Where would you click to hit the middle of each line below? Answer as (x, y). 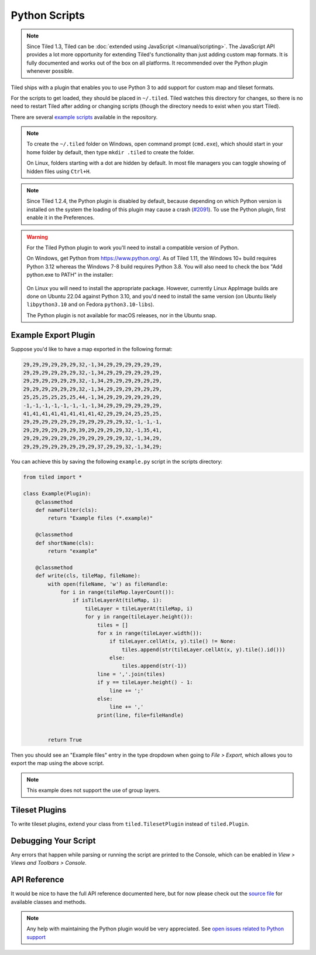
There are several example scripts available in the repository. (84, 117)
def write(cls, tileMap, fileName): (88, 576)
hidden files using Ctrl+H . (59, 171)
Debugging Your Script (53, 840)
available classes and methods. (49, 902)
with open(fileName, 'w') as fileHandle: (108, 584)
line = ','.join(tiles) (131, 674)
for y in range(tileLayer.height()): (139, 617)
